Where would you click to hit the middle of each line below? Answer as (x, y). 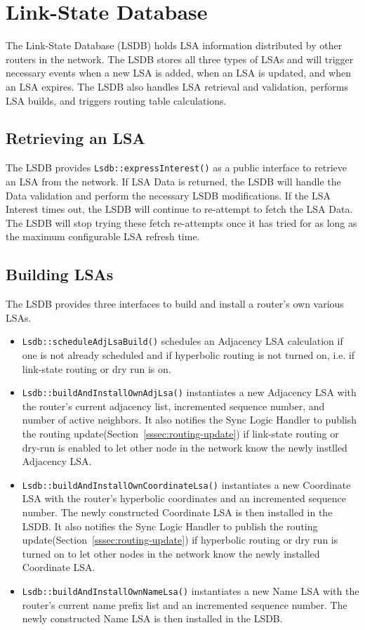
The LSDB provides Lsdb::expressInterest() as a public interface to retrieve (176, 168)
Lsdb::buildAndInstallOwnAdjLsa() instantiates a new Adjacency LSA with (189, 392)
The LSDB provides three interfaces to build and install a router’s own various (175, 304)
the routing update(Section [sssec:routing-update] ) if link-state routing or (180, 433)
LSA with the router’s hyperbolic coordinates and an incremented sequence (184, 498)
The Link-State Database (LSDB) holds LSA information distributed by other (174, 45)
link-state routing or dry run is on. (97, 368)
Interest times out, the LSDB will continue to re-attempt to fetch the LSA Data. (179, 209)
